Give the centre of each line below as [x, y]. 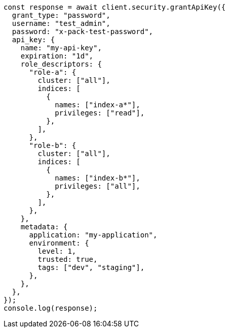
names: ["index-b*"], [98, 178]
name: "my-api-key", [61, 48]
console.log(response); [51, 308]
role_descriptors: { [61, 64]
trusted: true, [68, 259]
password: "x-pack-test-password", [83, 32]
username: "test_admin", [61, 23]
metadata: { [44, 227]
